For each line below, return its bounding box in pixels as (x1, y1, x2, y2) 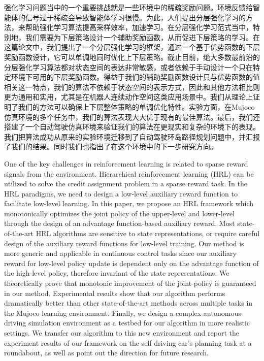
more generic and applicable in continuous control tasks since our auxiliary (4, 248, 237, 258)
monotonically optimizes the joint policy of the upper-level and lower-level (4, 208, 235, 218)
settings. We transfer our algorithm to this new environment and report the (4, 327, 239, 338)
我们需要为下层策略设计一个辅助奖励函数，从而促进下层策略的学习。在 (25, 31, 260, 42)
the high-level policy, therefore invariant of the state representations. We (4, 268, 229, 278)
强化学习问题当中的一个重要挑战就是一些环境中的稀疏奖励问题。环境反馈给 (4, 2, 253, 12)
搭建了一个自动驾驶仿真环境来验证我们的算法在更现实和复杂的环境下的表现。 (4, 121, 260, 132)
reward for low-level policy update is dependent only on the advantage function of (4, 257, 259, 268)
